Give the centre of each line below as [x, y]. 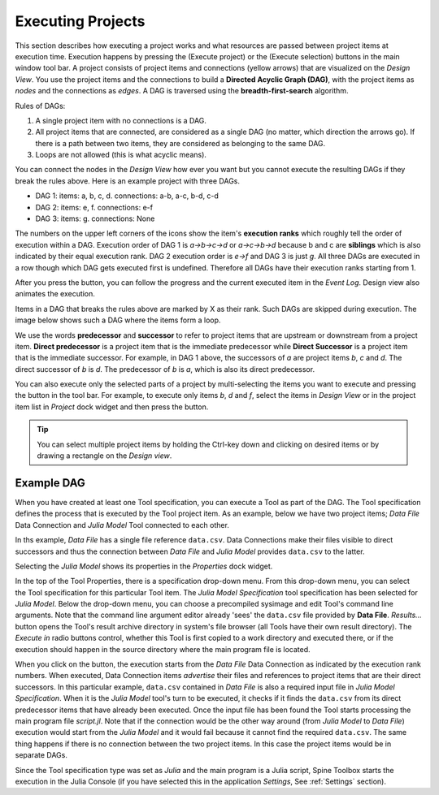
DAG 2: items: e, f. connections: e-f [94, 207]
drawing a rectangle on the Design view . [104, 456]
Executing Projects [80, 21]
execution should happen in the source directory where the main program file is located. [163, 649]
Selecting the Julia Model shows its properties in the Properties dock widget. [144, 566]
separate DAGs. [41, 755]
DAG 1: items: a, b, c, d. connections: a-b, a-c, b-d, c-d [127, 196]
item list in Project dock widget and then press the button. [112, 407]
